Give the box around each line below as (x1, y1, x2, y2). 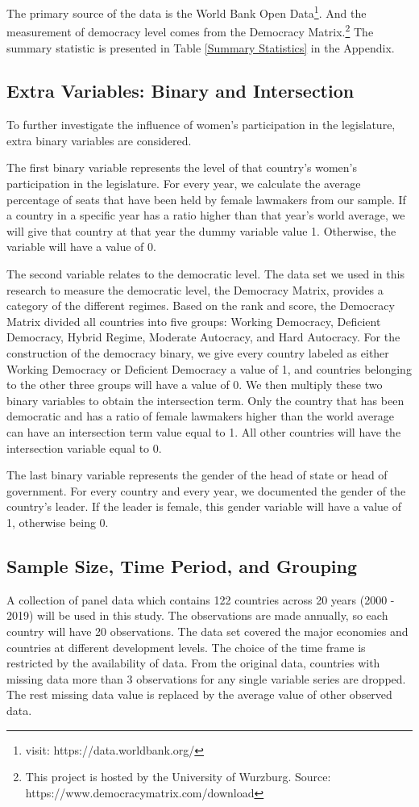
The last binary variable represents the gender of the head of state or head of (6, 466, 388, 483)
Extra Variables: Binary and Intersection (6, 78, 355, 103)
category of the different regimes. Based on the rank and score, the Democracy (6, 297, 395, 314)
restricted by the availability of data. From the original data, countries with (6, 654, 380, 671)
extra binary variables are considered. (6, 132, 192, 148)
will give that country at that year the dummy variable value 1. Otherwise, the (6, 222, 396, 239)
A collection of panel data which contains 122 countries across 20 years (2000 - (6, 591, 395, 608)
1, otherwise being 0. (6, 513, 109, 530)
